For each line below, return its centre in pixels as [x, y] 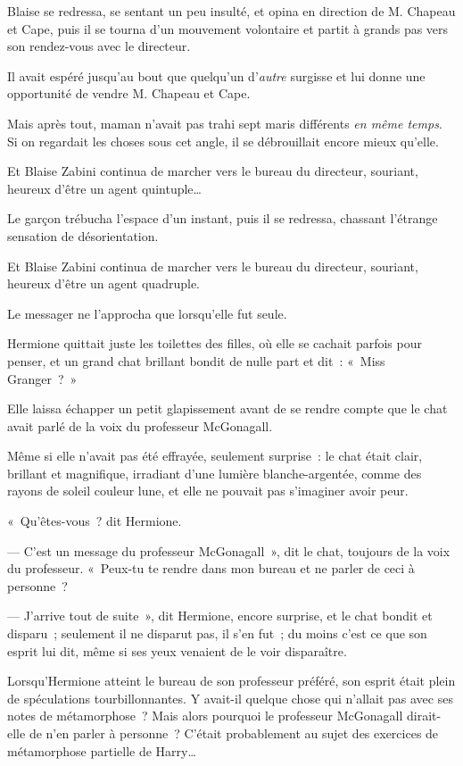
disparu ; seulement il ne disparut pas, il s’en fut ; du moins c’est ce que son [217, 633]
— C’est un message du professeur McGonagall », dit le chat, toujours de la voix [229, 550]
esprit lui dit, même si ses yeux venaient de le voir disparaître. [177, 650]
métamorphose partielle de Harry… [102, 750]
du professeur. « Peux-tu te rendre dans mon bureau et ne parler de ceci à [211, 568]
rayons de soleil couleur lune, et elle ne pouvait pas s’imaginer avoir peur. [208, 491]
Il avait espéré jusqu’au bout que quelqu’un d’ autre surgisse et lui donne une [216, 75]
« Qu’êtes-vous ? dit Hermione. [95, 521]
